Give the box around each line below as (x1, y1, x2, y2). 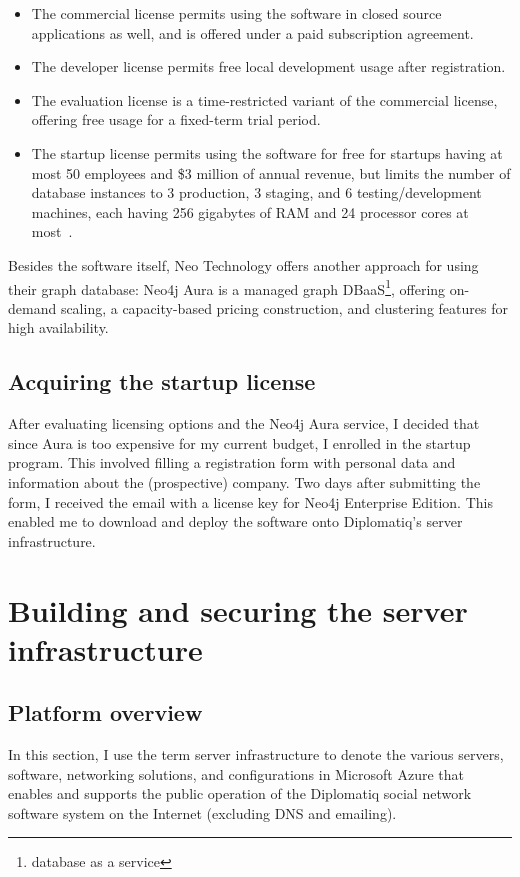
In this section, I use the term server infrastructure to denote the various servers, (8, 744, 504, 765)
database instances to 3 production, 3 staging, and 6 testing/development (31, 182, 482, 203)
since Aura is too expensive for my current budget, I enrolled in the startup (8, 432, 471, 453)
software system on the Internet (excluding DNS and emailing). (8, 802, 397, 823)
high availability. (8, 317, 109, 338)
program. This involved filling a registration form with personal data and (8, 452, 456, 473)
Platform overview (8, 697, 203, 728)
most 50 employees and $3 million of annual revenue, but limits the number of (31, 162, 511, 183)
